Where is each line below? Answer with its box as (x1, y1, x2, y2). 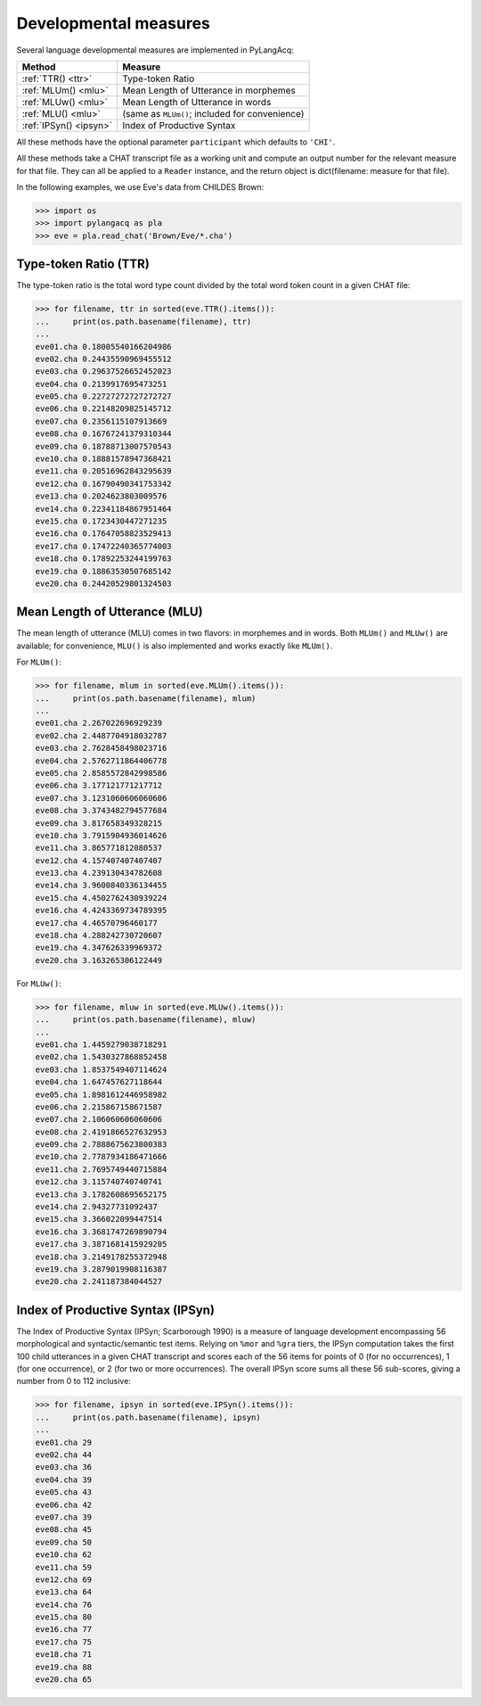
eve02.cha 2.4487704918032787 (35, 730, 167, 740)
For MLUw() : (16, 977, 61, 989)
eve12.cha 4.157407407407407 (35, 855, 163, 865)
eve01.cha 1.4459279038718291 (35, 1039, 167, 1050)
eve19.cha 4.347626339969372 (35, 943, 163, 953)
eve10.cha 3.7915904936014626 (35, 830, 167, 840)
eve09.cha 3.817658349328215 (35, 818, 163, 828)
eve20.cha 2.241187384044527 (35, 1276, 163, 1287)
